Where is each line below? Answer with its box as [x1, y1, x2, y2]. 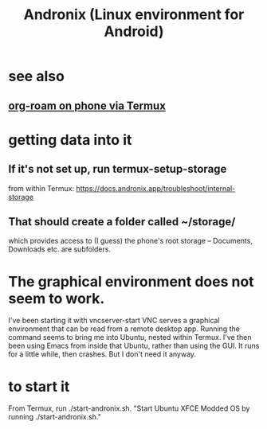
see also [8, 68, 65, 85]
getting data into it [8, 131, 132, 149]
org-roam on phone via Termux [8, 99, 166, 112]
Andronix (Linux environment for [23, 6, 245, 24]
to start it [8, 377, 70, 396]
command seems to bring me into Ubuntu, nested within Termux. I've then [8, 333, 252, 342]
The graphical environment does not [8, 272, 254, 291]
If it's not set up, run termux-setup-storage [8, 162, 227, 176]
